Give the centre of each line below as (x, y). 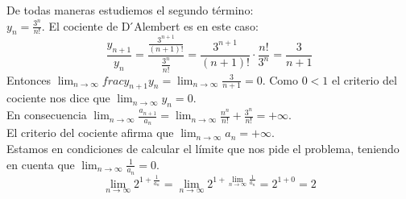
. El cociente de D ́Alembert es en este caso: (150, 25)
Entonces (29, 79)
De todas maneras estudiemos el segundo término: (130, 10)
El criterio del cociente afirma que (90, 133)
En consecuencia (47, 115)
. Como (280, 79)
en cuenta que (41, 164)
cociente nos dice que (58, 98)
